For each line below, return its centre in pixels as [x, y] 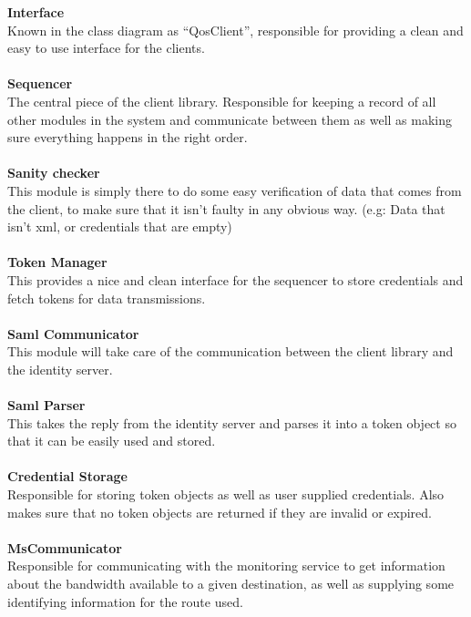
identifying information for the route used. [125, 601]
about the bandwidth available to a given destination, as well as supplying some [231, 583]
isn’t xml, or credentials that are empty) [120, 226]
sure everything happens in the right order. [128, 137]
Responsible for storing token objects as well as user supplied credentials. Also [226, 494]
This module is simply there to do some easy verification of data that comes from [235, 190]
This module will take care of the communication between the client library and [230, 351]
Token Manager [57, 262]
